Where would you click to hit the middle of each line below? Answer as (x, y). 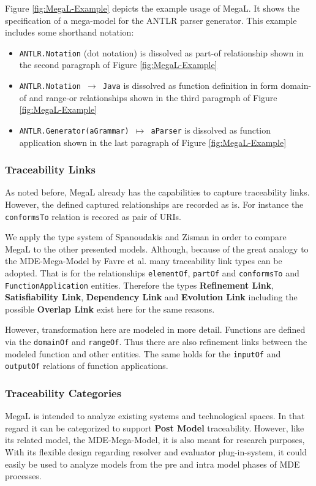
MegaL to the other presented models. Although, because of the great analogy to (157, 249)
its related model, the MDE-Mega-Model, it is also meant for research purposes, (155, 440)
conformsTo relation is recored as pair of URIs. (93, 216)
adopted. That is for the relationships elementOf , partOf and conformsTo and (152, 272)
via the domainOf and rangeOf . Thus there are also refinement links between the (156, 342)
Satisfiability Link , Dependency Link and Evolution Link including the (151, 297)
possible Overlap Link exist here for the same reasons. (110, 309)
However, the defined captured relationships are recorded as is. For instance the (154, 204)
